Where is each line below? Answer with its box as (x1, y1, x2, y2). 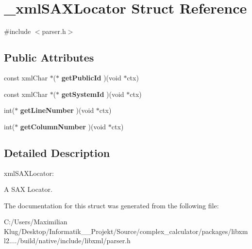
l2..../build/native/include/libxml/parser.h (4, 235, 131, 246)
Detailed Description (4, 145, 110, 160)
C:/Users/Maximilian (4, 217, 67, 227)
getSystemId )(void (61, 89, 124, 99)
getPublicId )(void (61, 72, 121, 82)
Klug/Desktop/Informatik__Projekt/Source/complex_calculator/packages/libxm (4, 226, 248, 236)
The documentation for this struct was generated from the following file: (4, 200, 219, 210)
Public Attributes (4, 50, 94, 65)
